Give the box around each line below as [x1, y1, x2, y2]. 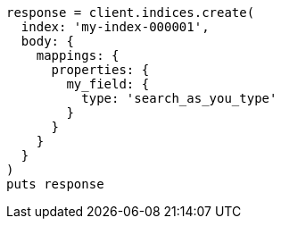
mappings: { [36, 48, 120, 63]
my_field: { [66, 77, 150, 91]
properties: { [51, 63, 150, 77]
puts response [6, 177, 104, 191]
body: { [21, 34, 74, 48]
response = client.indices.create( [6, 5, 255, 20]
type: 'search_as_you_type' [81, 91, 277, 105]
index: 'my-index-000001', [21, 20, 210, 34]
